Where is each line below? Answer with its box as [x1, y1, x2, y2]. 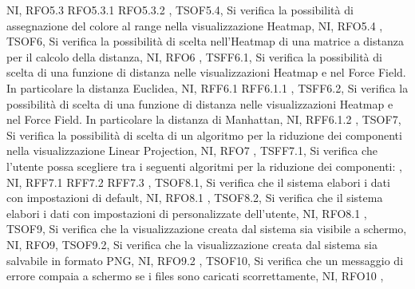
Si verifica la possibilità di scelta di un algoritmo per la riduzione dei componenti [6, 126, 402, 143]
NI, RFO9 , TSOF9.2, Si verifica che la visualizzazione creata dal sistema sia [6, 236, 377, 252]
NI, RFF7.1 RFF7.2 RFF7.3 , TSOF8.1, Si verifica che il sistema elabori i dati [6, 173, 390, 190]
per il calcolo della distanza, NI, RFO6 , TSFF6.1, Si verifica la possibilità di [6, 48, 382, 65]
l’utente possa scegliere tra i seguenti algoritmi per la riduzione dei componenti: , [6, 157, 402, 174]
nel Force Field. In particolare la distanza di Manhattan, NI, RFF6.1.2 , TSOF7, [6, 111, 401, 128]
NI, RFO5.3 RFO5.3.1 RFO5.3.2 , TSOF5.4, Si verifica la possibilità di [6, 2, 354, 18]
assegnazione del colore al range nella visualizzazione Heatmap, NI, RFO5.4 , [6, 17, 383, 34]
